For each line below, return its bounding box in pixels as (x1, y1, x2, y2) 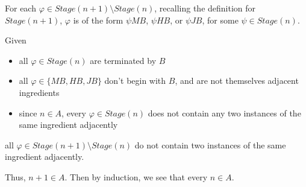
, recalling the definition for (154, 2, 256, 14)
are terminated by (90, 54, 157, 66)
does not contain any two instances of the (148, 106, 301, 119)
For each (5, 2, 36, 14)
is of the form (73, 13, 123, 26)
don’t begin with (104, 74, 166, 87)
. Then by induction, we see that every (64, 170, 208, 183)
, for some (202, 13, 239, 26)
